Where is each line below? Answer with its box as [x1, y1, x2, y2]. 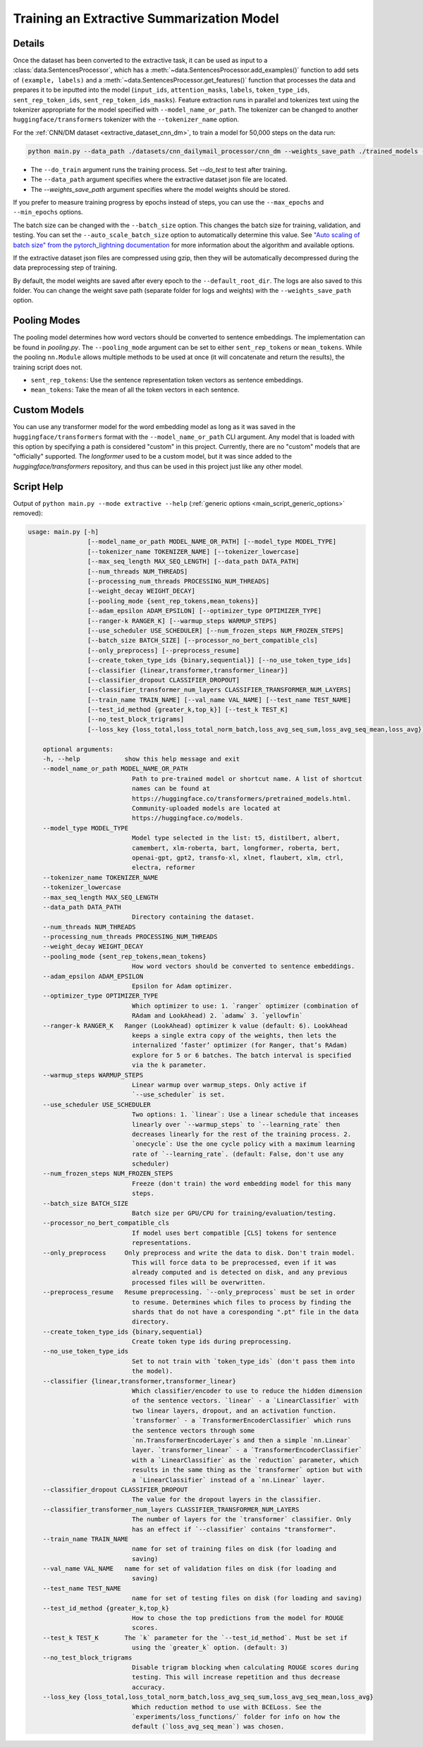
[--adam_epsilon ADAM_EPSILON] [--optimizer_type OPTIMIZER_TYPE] [87, 607, 322, 615]
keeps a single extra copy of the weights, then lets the [131, 1031, 337, 1039]
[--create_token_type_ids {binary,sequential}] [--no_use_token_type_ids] [87, 656, 352, 665]
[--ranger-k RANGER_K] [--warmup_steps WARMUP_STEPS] [87, 617, 278, 624]
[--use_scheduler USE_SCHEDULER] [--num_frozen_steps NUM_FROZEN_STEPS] [87, 627, 345, 634]
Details [13, 37, 45, 49]
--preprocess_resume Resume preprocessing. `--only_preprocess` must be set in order [42, 1288, 355, 1296]
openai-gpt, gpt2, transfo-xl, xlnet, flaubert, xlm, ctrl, [131, 854, 345, 862]
